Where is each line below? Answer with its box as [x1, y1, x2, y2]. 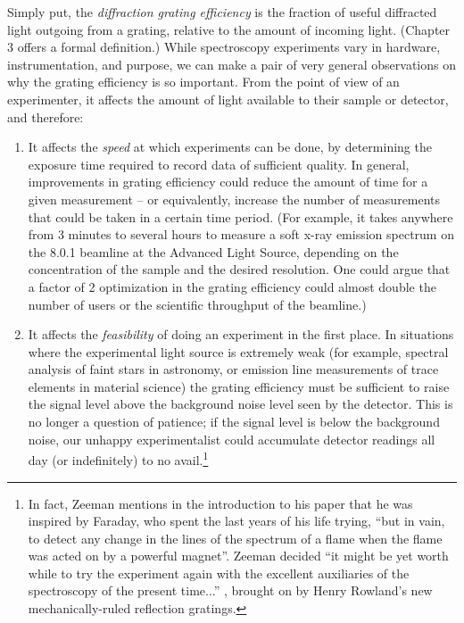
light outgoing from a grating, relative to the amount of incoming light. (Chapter [7, 20, 451, 38]
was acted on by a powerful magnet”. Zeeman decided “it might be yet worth [28, 546, 449, 565]
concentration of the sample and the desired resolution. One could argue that [28, 260, 451, 278]
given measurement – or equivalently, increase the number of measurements [28, 189, 441, 208]
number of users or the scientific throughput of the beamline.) [28, 295, 367, 313]
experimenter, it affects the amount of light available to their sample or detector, [7, 89, 449, 108]
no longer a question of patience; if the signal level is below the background [28, 412, 440, 431]
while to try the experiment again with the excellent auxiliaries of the [28, 563, 410, 582]
